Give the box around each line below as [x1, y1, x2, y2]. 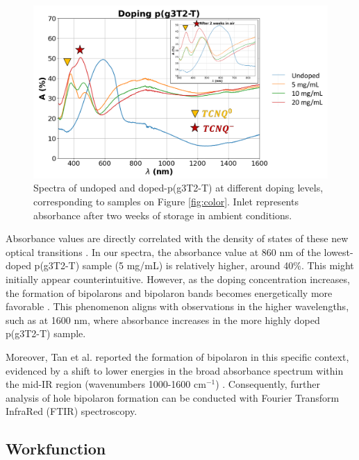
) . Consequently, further [215, 377, 320, 391]
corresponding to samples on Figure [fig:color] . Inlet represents [33, 194, 299, 209]
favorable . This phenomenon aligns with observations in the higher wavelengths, [6, 299, 349, 314]
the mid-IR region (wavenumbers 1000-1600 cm [6, 377, 206, 391]
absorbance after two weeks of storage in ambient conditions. [33, 207, 292, 222]
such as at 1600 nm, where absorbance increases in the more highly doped [6, 312, 320, 327]
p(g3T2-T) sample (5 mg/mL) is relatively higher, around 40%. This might [34, 258, 354, 273]
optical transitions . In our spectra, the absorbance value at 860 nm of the [6, 244, 321, 259]
